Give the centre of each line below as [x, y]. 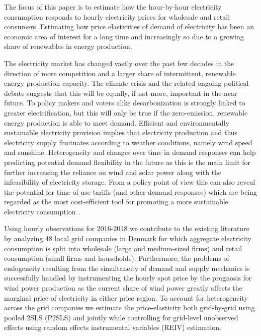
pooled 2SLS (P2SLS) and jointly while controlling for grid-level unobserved [121, 317]
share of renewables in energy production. [68, 46]
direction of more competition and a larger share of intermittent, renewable [120, 73]
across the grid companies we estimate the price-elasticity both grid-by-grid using [129, 307]
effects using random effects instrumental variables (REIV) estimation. [113, 327]
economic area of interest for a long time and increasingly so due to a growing [124, 36]
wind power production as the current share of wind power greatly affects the [123, 288]
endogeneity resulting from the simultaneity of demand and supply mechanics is [127, 268]
